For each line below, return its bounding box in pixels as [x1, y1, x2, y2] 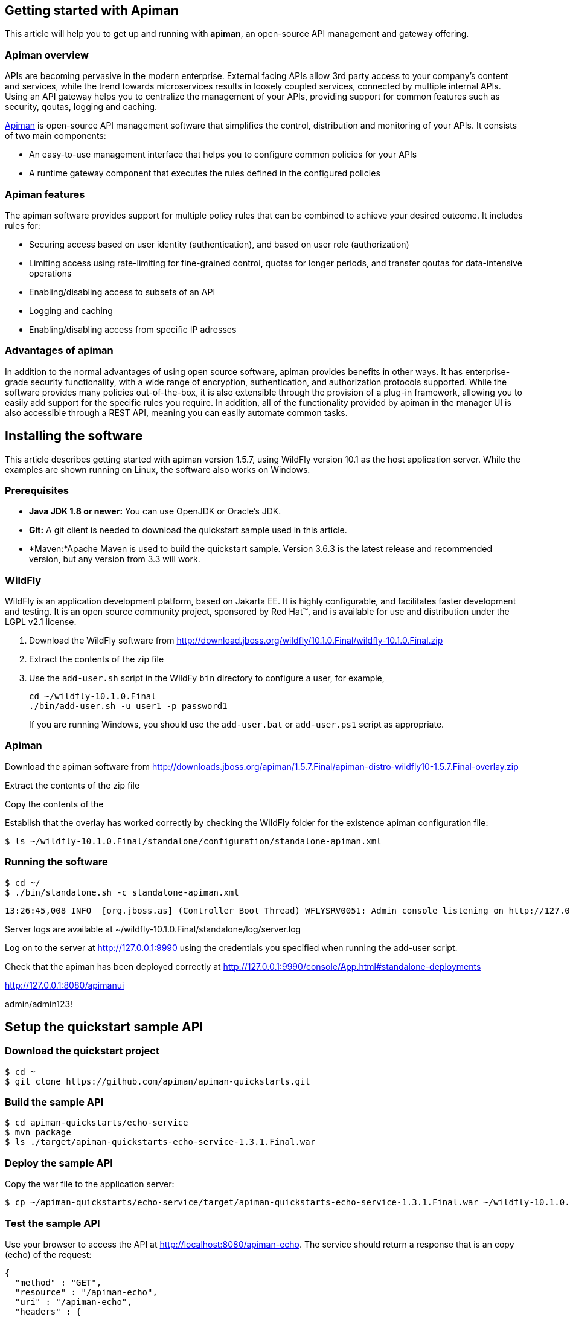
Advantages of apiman [5, 344, 114, 357]
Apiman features [5, 188, 85, 200]
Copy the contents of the [5, 798, 104, 809]
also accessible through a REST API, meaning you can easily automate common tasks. [5, 407, 348, 418]
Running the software [5, 856, 108, 868]
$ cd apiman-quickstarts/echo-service [5, 1118, 188, 1128]
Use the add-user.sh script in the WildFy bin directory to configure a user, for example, [29, 673, 385, 684]
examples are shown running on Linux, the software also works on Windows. [5, 464, 310, 475]
